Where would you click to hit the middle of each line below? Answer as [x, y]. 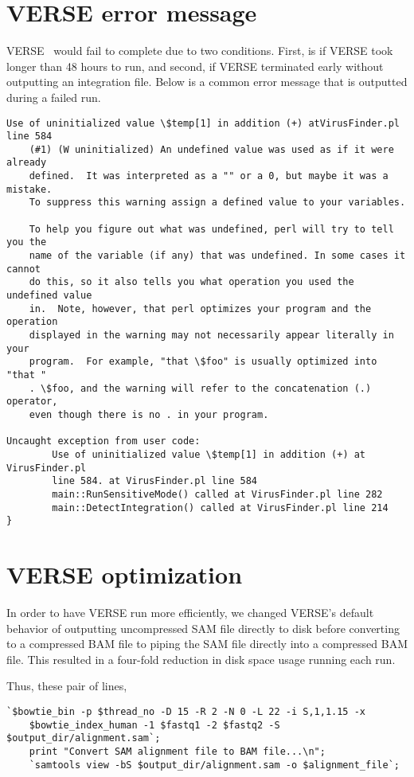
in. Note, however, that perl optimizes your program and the [200, 308]
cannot [23, 269]
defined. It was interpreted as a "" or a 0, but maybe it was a [209, 176]
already [27, 163]
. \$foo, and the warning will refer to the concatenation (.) [200, 388]
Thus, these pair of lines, [67, 686]
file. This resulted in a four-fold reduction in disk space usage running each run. [201, 659]
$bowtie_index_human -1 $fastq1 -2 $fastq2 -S [154, 725]
